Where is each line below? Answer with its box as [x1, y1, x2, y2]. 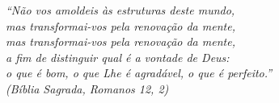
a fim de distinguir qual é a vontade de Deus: [6, 48, 230, 65]
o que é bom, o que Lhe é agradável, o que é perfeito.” [6, 64, 273, 81]
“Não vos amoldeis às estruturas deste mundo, [6, 2, 235, 18]
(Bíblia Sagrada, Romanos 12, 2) [6, 80, 169, 97]
